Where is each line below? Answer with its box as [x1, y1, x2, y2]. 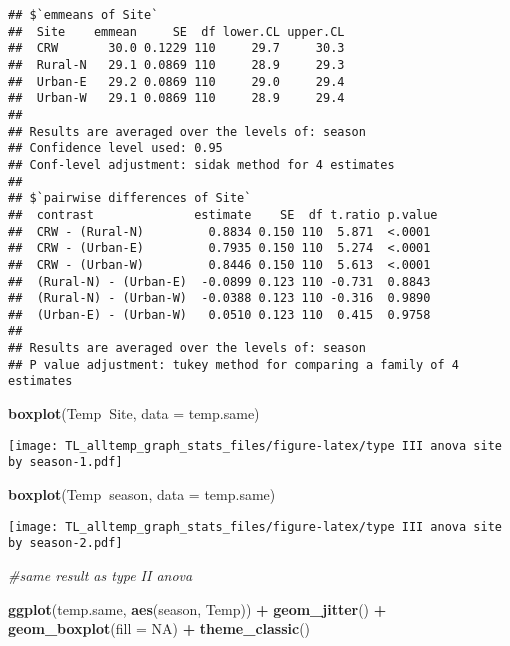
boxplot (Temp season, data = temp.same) [8, 484, 276, 504]
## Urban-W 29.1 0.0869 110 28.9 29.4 [8, 91, 345, 106]
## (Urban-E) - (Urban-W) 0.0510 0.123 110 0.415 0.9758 [8, 307, 431, 322]
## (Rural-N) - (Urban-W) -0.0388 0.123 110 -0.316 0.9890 [8, 291, 431, 306]
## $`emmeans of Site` [8, 8, 159, 22]
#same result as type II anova [8, 564, 193, 585]
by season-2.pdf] [8, 536, 123, 551]
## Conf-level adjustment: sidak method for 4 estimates [8, 157, 395, 172]
